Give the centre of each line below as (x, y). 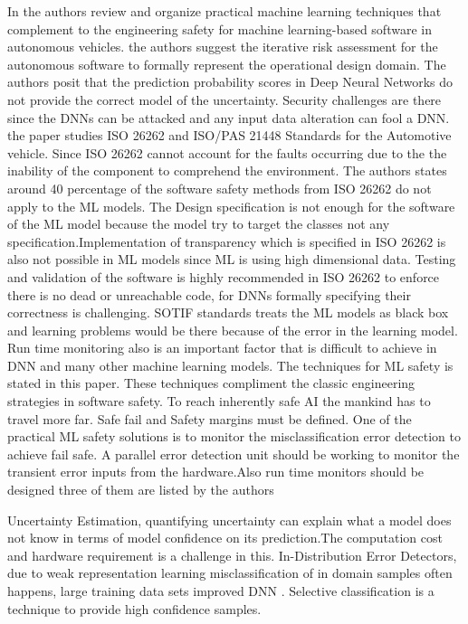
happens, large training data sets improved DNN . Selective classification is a (221, 591)
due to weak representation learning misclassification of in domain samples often (230, 573)
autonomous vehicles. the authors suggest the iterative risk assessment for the (223, 47)
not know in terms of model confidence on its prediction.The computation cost (225, 538)
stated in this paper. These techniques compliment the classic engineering (211, 383)
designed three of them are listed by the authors (141, 490)
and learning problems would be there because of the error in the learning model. (233, 330)
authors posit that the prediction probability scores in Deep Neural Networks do (230, 82)
